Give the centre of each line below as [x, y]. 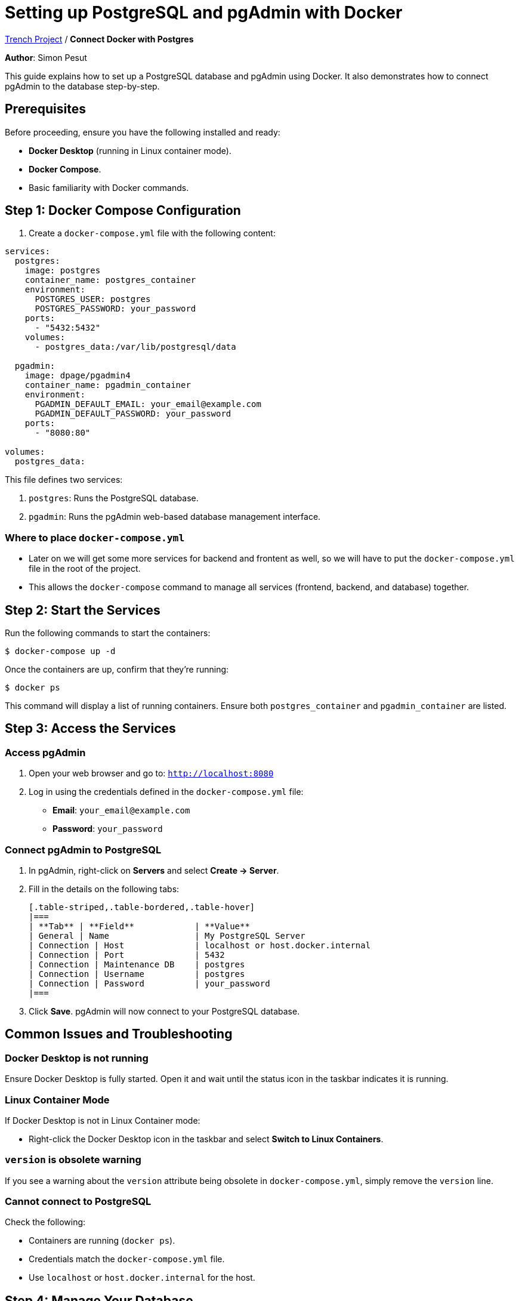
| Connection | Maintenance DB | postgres [137, 964]
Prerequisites [45, 109]
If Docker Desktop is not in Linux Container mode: [103, 1120]
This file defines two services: [64, 480]
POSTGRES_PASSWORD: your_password [115, 309]
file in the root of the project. [85, 569]
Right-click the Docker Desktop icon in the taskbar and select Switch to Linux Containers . [206, 1139]
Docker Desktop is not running [77, 1058]
